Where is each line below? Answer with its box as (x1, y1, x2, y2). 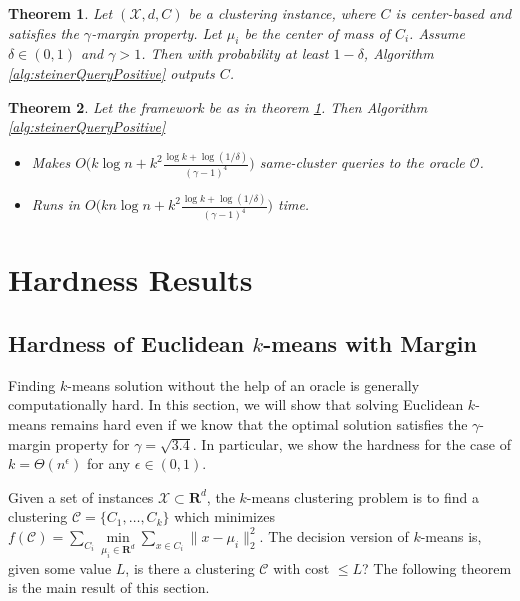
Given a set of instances (8, 486, 154, 507)
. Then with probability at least (141, 43, 329, 64)
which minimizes (174, 506, 275, 527)
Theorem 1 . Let (8, 3, 113, 23)
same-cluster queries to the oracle (259, 152, 465, 173)
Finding (8, 374, 56, 395)
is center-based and (395, 3, 512, 23)
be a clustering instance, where (188, 3, 376, 23)
